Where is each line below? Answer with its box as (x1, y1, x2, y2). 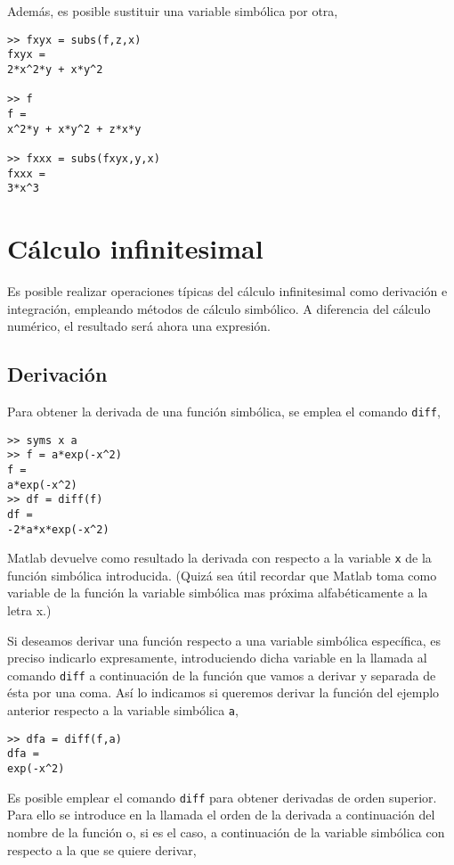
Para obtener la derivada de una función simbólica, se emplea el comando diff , (7, 401, 441, 420)
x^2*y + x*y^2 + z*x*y (7, 122, 142, 136)
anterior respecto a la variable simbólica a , (7, 701, 239, 720)
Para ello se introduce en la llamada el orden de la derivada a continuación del (7, 805, 435, 824)
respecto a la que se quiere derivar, (7, 840, 197, 859)
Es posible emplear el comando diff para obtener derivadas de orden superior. (7, 787, 437, 806)
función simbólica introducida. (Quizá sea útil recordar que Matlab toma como (7, 565, 437, 584)
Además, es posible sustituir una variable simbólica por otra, (7, 2, 338, 20)
